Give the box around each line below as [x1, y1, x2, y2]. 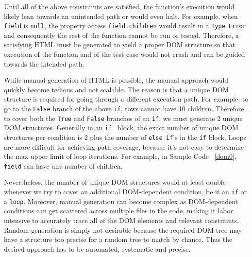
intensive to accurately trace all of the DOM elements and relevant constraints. [4, 215, 239, 225]
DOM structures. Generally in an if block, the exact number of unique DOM [4, 122, 238, 133]
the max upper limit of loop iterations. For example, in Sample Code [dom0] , [4, 151, 236, 161]
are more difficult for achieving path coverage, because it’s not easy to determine [4, 141, 244, 152]
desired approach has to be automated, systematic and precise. [4, 243, 191, 254]
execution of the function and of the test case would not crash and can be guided [4, 49, 245, 59]
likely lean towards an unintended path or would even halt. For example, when [4, 11, 238, 21]
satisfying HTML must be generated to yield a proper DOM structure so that [4, 39, 235, 50]
